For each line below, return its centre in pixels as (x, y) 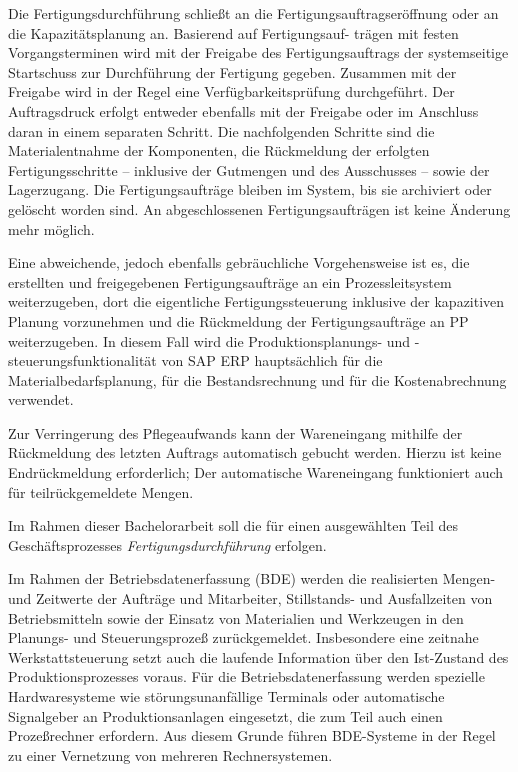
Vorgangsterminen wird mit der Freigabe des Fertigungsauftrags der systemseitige (258, 52)
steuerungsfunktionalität (82, 360)
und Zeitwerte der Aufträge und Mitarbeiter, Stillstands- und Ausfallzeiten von (250, 598)
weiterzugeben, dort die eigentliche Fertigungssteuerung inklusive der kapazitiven (256, 301)
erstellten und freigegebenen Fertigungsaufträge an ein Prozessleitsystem (230, 281)
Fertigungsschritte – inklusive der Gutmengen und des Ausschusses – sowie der (249, 169)
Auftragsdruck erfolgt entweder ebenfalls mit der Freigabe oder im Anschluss (243, 110)
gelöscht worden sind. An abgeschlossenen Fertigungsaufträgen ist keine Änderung (259, 208)
